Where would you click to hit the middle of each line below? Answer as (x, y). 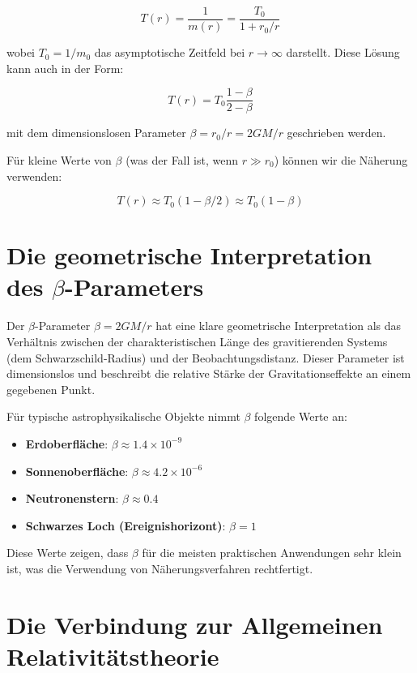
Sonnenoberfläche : (77, 471)
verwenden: (34, 176)
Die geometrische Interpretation (189, 255)
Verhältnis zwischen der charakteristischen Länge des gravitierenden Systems (197, 341)
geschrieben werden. (336, 133)
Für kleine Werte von (59, 159)
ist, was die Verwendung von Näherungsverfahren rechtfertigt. (160, 568)
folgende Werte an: (301, 416)
